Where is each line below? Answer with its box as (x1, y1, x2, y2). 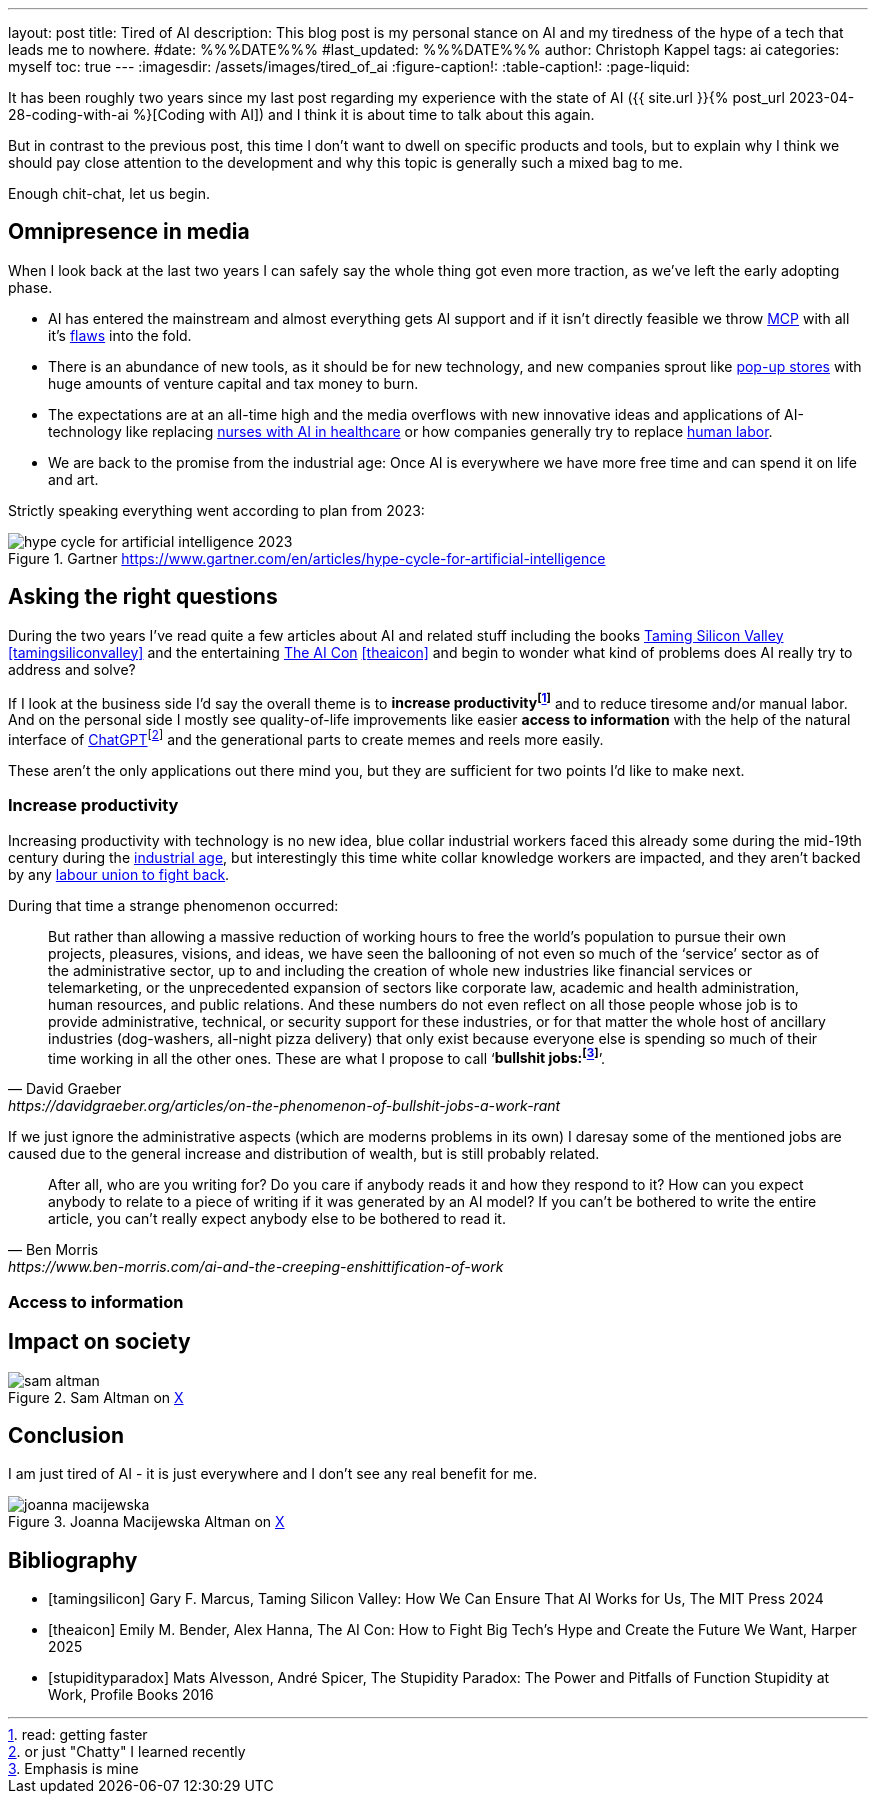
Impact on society (8, 1329, 191, 1355)
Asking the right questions (8, 584, 278, 610)
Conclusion (8, 1423, 125, 1449)
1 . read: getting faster (8, 1726, 148, 1744)
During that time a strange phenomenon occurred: (8, 896, 339, 914)
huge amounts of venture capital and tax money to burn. (48, 374, 419, 392)
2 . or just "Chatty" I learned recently (8, 1743, 246, 1761)
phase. (8, 278, 53, 296)
